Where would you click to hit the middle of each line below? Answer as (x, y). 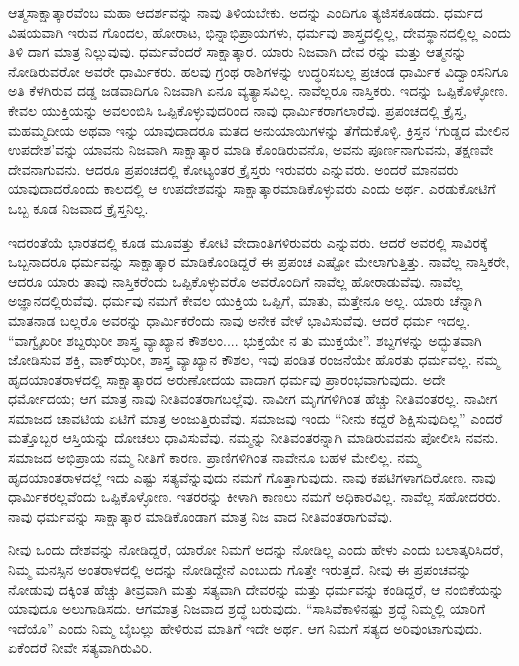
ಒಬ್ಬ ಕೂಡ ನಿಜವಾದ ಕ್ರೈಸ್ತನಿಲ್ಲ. (78, 207)
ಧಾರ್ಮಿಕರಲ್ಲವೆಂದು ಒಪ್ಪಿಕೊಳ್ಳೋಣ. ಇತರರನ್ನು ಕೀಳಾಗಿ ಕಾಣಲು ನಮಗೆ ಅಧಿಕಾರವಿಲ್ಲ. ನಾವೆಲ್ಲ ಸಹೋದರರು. (254, 496)
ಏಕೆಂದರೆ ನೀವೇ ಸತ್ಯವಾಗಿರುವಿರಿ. (80, 647)
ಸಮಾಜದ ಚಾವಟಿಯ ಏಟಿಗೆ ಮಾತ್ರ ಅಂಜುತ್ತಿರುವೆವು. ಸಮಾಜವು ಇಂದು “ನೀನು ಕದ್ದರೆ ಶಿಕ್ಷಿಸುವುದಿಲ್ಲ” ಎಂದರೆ (255, 417)
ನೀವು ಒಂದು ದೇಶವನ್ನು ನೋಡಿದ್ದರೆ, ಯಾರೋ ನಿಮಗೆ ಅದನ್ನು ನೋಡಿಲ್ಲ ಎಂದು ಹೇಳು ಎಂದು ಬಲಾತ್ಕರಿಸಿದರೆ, (256, 549)
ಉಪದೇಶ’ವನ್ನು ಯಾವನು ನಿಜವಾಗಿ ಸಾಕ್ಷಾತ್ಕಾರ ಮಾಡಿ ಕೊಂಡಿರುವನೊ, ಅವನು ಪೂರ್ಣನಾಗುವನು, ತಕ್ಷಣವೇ (251, 149)
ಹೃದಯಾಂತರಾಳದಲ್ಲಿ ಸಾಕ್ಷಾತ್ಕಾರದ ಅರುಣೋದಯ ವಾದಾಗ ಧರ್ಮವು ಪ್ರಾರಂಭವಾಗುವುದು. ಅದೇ (227, 378)
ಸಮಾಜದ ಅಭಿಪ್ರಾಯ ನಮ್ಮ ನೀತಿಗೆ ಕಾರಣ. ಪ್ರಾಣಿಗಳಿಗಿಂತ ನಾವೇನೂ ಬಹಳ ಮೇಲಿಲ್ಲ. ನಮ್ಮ (214, 457)
